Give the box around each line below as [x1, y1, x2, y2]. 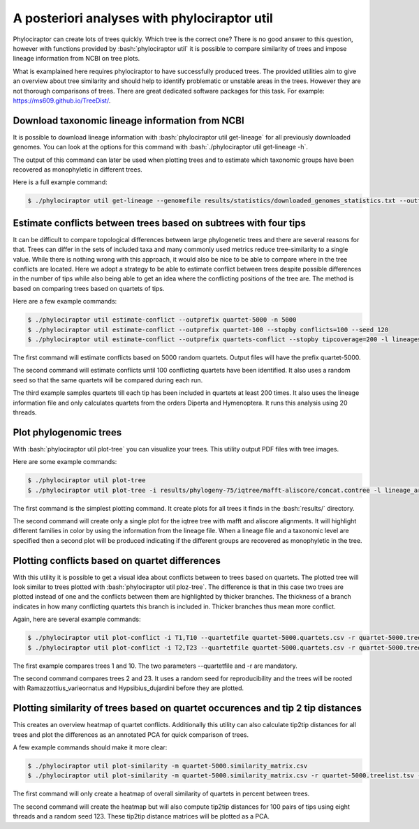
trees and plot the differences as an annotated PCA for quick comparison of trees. [13, 730, 249, 739]
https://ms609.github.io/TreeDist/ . [13, 96, 111, 105]
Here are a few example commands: [13, 297, 117, 306]
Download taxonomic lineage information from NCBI [13, 114, 244, 126]
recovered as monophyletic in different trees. [13, 165, 142, 174]
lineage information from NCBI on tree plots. [13, 54, 140, 63]
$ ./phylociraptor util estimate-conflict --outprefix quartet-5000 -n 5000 [27, 316, 297, 324]
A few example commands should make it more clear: [13, 743, 168, 752]
